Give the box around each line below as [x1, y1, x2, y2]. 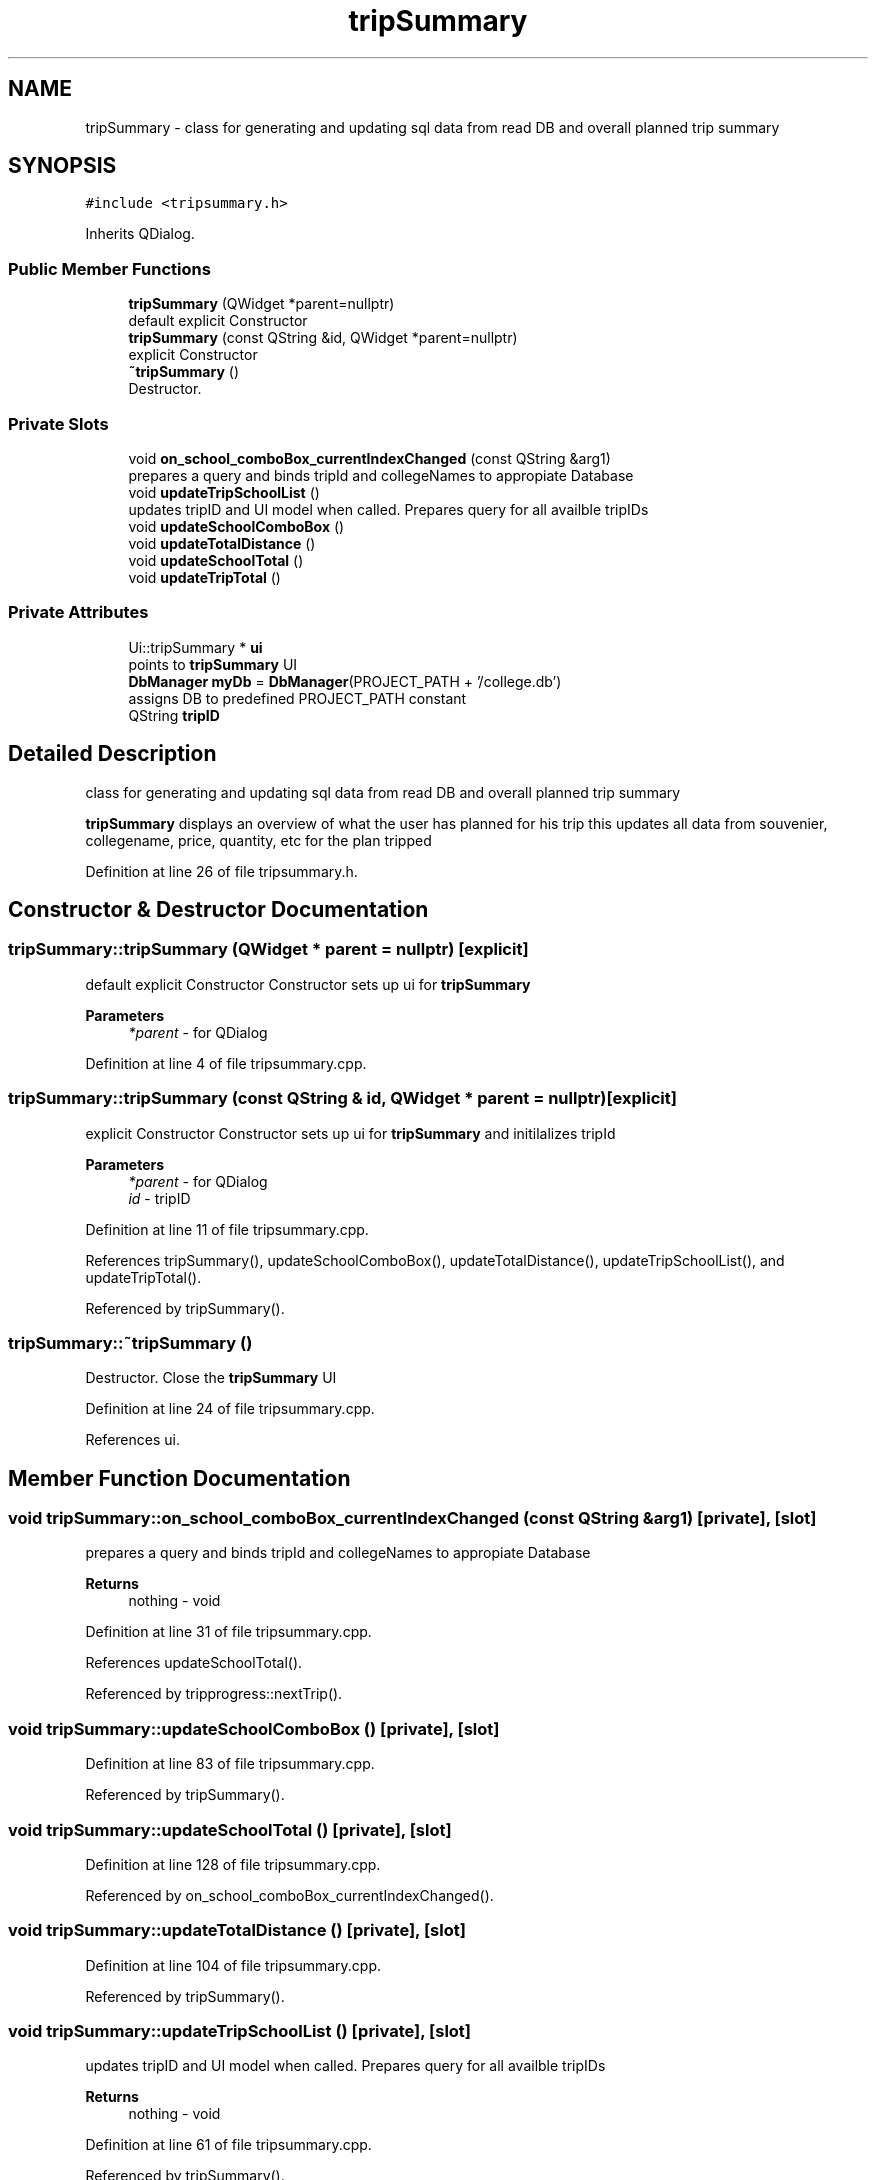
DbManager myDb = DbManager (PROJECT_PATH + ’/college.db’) [128, 672, 562, 690]
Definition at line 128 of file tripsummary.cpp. [85, 1855, 381, 1873]
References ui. [85, 1431, 180, 1449]
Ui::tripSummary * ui [128, 638, 263, 656]
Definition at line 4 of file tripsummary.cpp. [85, 1054, 367, 1072]
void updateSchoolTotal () [128, 551, 304, 569]
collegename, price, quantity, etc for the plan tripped [85, 831, 432, 849]
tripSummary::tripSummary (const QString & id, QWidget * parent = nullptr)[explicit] [8, 1088, 677, 1109]
